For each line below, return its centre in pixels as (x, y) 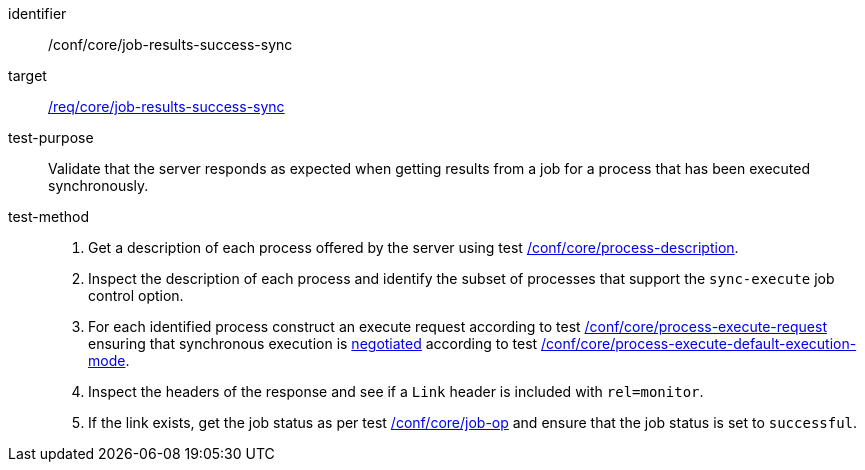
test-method (48, 216)
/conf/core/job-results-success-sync (170, 44)
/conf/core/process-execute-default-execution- (699, 343)
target (27, 75)
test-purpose (51, 137)
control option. (136, 295)
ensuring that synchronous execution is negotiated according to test (313, 343)
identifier (37, 13)
